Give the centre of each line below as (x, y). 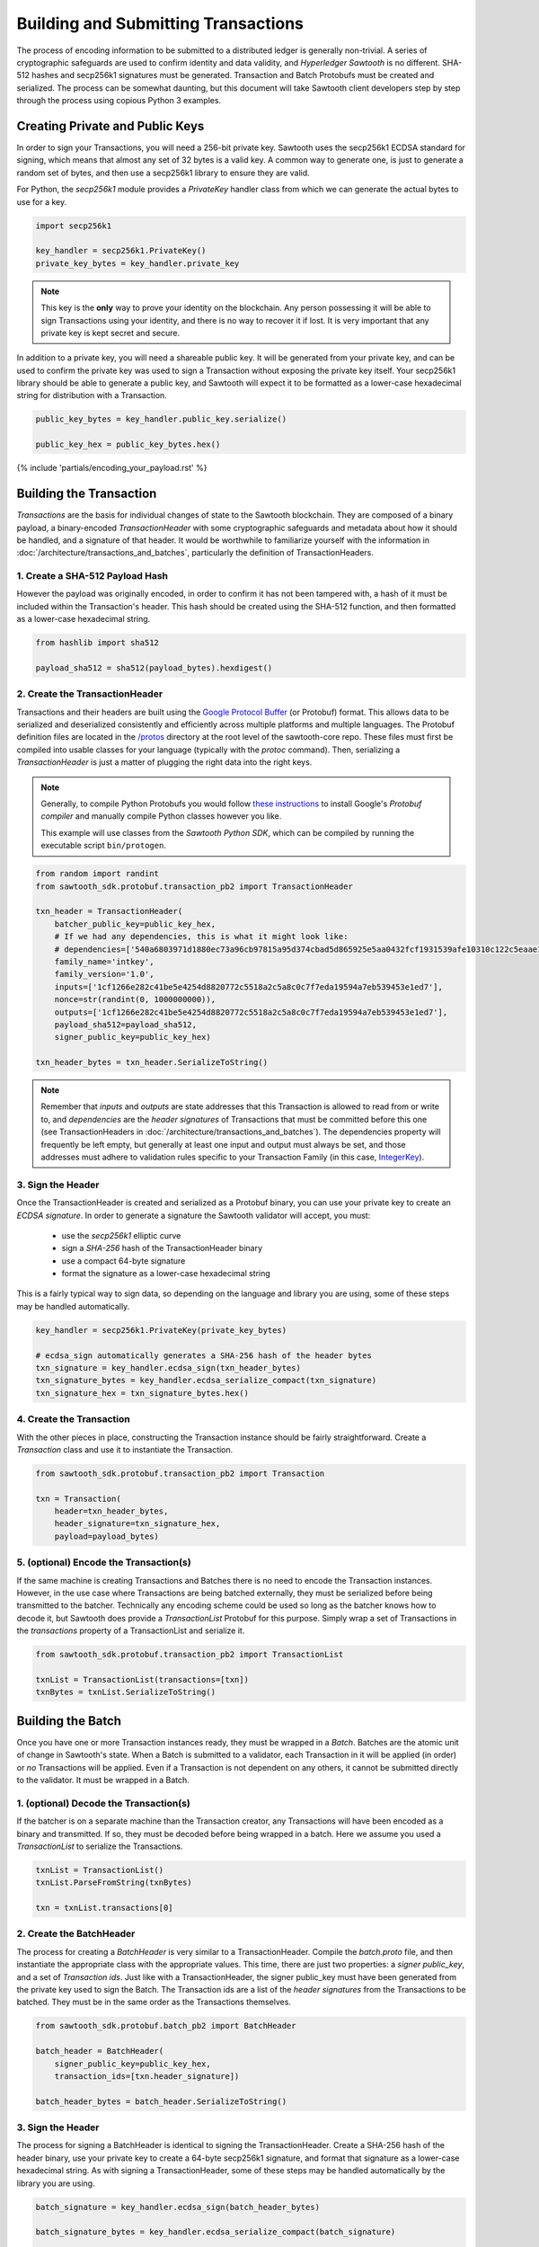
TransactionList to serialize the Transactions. (100, 1846)
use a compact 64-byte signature (124, 1261)
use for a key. (42, 201)
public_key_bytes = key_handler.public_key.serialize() (161, 419)
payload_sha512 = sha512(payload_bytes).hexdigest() (154, 668)
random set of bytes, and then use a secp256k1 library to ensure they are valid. (163, 173)
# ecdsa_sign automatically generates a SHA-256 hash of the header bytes (204, 1355)
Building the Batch (69, 1721)
